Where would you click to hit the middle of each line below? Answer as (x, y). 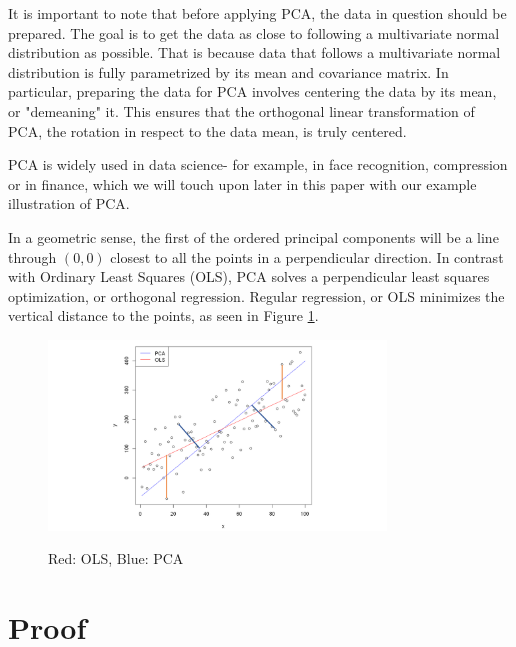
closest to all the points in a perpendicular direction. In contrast (307, 256)
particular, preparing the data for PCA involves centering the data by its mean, (252, 91)
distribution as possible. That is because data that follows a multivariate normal (254, 52)
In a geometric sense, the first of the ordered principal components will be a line (253, 236)
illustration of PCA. (69, 203)
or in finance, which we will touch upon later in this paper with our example (242, 183)
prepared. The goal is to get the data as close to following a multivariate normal (254, 32)
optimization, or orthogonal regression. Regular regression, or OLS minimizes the (256, 295)
